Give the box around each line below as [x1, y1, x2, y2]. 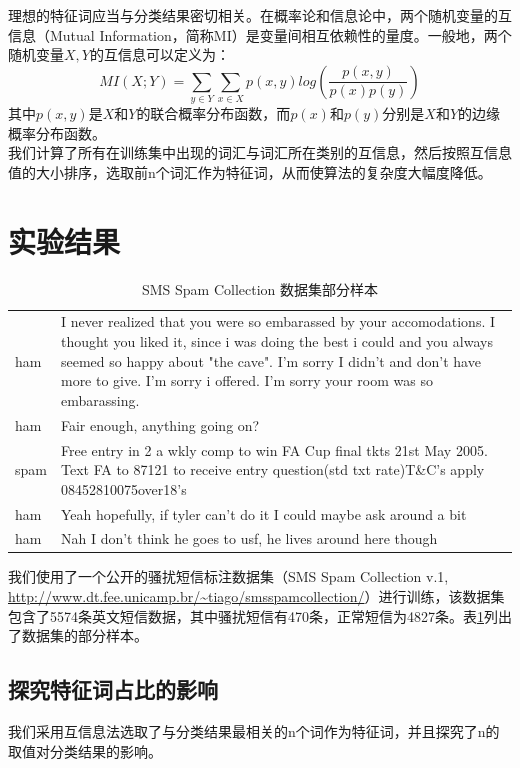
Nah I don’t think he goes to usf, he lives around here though [60, 528, 438, 549]
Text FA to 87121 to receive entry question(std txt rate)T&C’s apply [60, 459, 485, 480]
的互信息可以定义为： [89, 44, 230, 65]
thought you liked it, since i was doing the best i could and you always [60, 331, 493, 352]
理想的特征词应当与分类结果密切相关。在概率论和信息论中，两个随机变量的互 [8, 5, 512, 25]
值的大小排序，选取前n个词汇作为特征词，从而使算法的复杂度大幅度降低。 [8, 161, 492, 182]
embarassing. [60, 389, 140, 410]
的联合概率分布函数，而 [136, 103, 291, 124]
